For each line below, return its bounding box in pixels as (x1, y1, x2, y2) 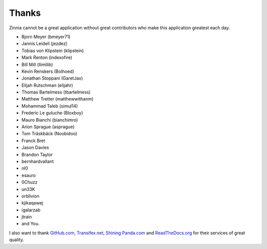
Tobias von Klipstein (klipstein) (21, 48, 84, 53)
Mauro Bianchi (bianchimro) (21, 117, 78, 123)
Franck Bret (21, 138, 45, 144)
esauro (21, 172, 36, 178)
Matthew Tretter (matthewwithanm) (21, 96, 94, 102)
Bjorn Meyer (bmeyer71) (21, 34, 71, 40)
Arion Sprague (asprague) (21, 124, 75, 130)
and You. (21, 221, 40, 227)
